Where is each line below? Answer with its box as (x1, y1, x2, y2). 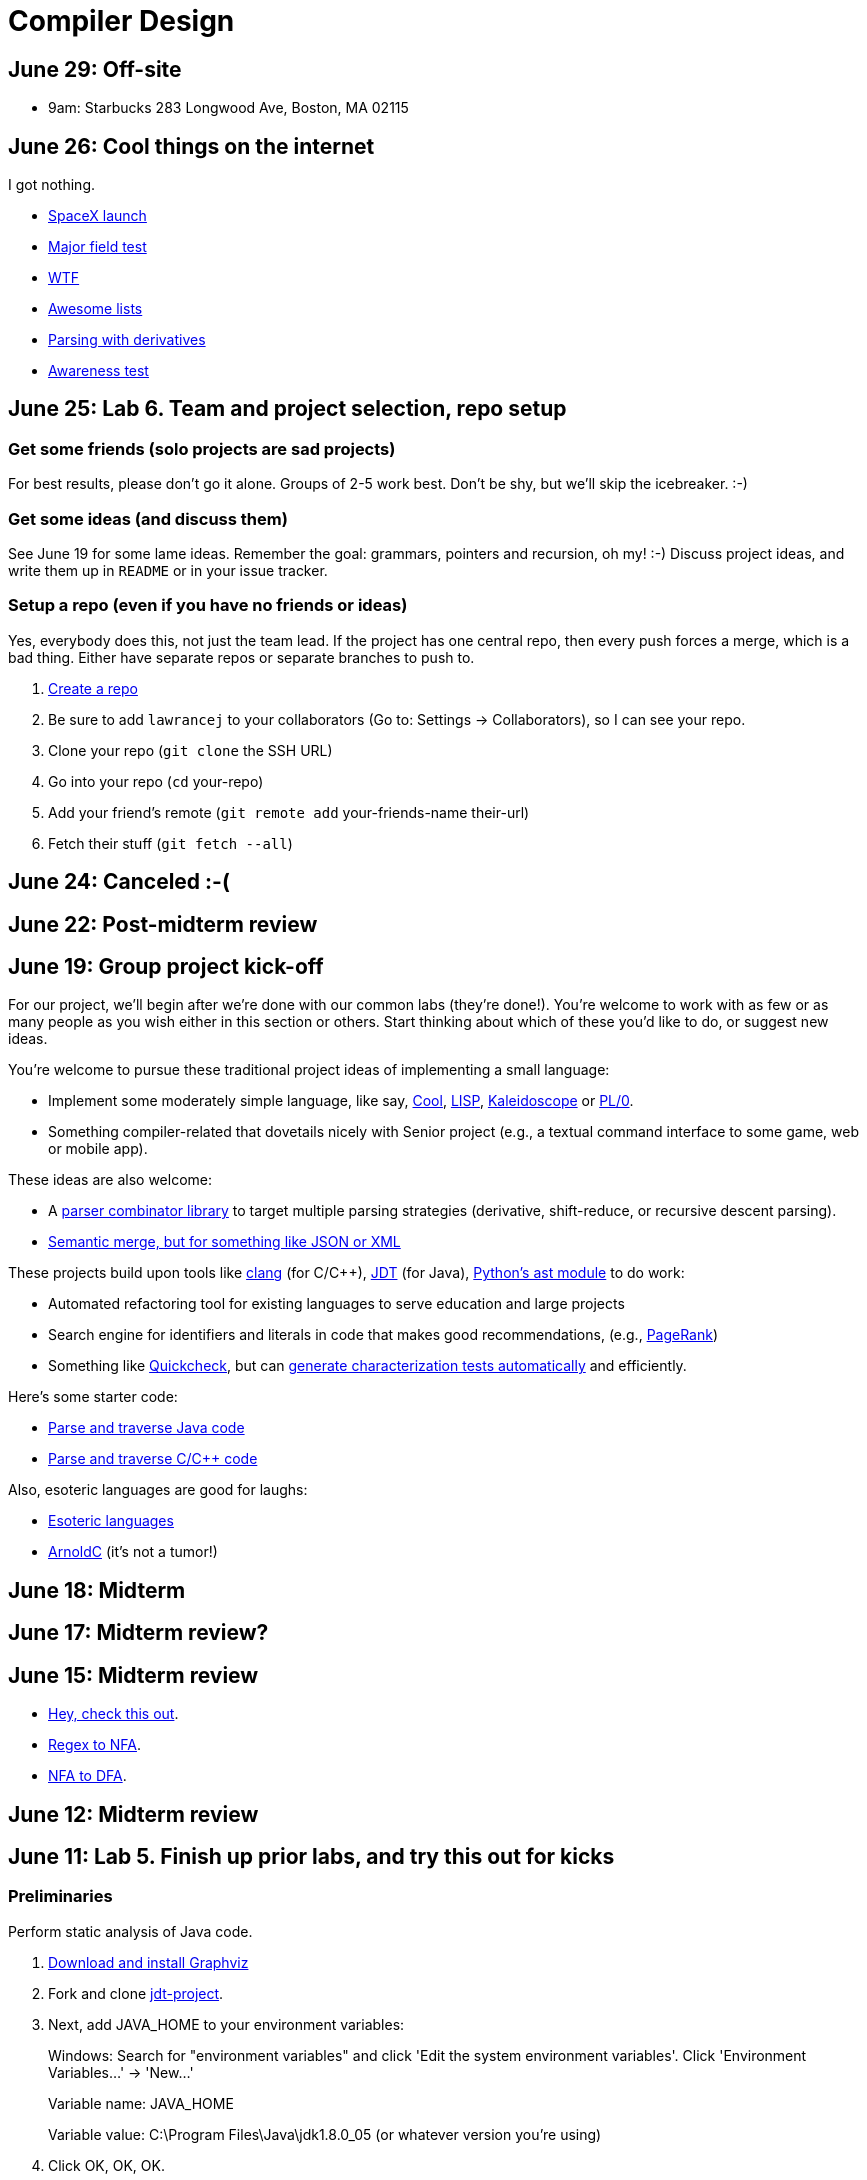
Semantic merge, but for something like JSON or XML (48, 1233, 401, 1251)
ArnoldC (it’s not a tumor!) (48, 1543, 218, 1561)
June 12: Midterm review (8, 1801, 259, 1827)
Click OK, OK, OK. (48, 2156, 165, 2174)
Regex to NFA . (48, 1736, 142, 1754)
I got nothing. (8, 176, 96, 194)
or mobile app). (48, 1140, 148, 1158)
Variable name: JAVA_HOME (48, 2094, 234, 2112)
